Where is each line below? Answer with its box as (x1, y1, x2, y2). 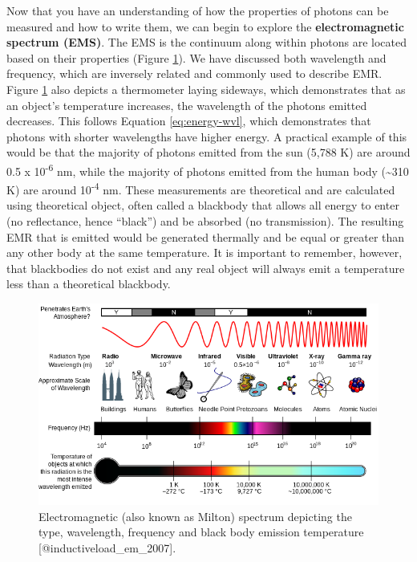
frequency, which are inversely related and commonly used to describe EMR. (6, 65, 383, 82)
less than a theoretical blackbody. (6, 275, 171, 292)
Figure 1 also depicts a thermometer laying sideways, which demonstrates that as (6, 80, 406, 97)
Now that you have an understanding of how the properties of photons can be (6, 2, 389, 18)
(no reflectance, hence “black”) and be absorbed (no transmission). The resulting (6, 213, 404, 230)
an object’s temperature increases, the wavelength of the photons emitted (6, 96, 367, 113)
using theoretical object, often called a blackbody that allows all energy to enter (6, 197, 399, 214)
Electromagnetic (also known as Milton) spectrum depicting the (38, 507, 352, 524)
